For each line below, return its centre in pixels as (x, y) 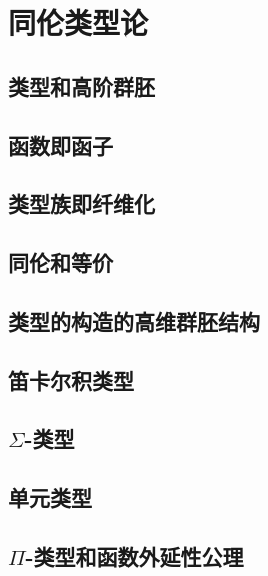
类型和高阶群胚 (81, 85)
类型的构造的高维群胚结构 (134, 320)
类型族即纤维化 (81, 203)
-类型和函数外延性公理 (134, 556)
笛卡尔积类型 (71, 379)
